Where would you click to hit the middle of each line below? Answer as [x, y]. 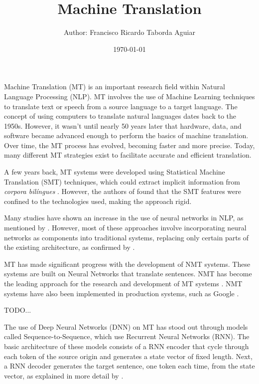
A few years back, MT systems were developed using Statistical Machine [115, 172]
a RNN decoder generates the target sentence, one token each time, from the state [129, 366]
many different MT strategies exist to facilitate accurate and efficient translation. [128, 155]
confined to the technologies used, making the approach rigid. [98, 201]
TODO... [18, 310]
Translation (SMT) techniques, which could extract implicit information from [122, 181]
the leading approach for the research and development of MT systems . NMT [123, 283]
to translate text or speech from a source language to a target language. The [121, 106]
